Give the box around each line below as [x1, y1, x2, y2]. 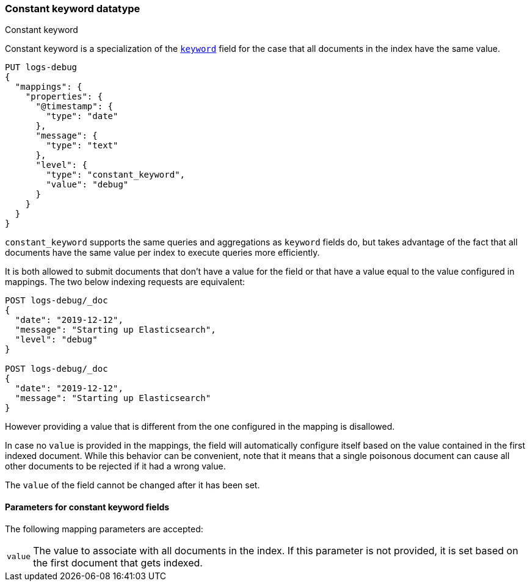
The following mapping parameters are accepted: [5, 523, 203, 534]
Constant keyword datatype [5, 2, 140, 15]
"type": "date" [46, 111, 118, 121]
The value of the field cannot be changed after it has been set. [5, 480, 260, 491]
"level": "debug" [15, 335, 98, 345]
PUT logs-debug [5, 62, 78, 73]
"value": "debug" [46, 179, 129, 190]
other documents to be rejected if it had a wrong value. [5, 461, 226, 472]
